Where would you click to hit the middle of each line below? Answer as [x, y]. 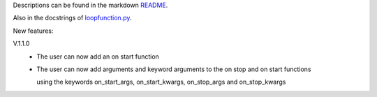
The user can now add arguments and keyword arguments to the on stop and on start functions [174, 69]
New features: [33, 31]
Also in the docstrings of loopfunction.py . [72, 18]
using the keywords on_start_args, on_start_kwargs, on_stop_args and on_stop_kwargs [161, 82]
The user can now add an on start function [98, 57]
